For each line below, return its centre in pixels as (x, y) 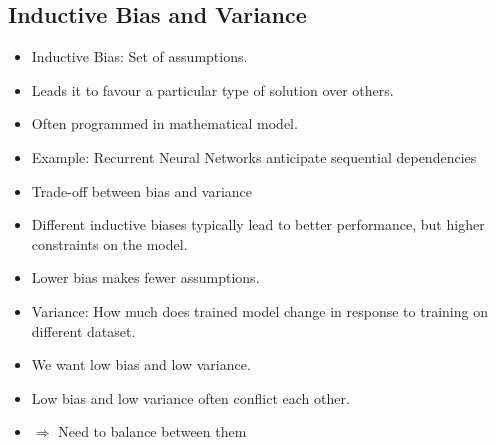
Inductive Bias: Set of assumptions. (139, 56)
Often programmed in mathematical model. (164, 123)
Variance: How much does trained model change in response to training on (259, 310)
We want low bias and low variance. (141, 364)
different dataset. (83, 330)
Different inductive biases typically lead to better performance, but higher (258, 224)
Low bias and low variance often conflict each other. (190, 397)
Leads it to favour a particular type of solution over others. (212, 89)
